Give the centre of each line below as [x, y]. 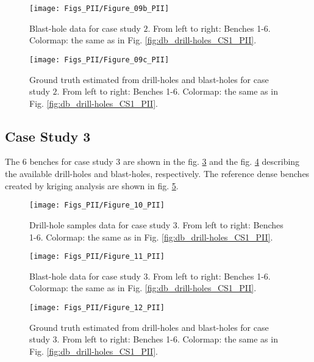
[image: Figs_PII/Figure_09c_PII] [99, 60]
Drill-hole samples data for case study [100, 224]
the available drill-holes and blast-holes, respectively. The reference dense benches [157, 174]
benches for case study [71, 161]
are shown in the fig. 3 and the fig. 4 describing [211, 161]
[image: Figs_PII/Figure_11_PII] [97, 257]
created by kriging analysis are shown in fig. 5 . [92, 185]
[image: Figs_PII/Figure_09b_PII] [99, 9]
